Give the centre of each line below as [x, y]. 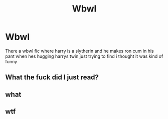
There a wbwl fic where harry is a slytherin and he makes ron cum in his [79, 51]
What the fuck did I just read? [52, 78]
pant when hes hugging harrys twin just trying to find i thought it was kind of [84, 56]
